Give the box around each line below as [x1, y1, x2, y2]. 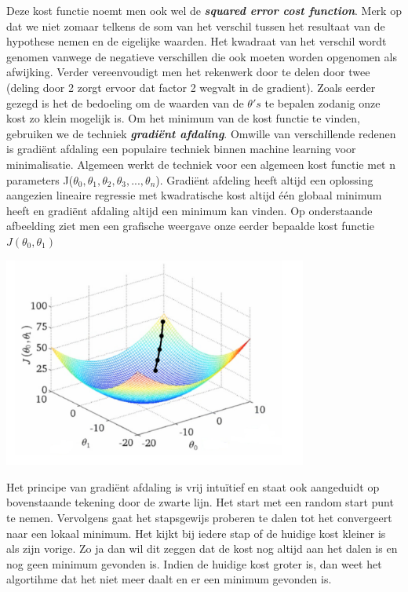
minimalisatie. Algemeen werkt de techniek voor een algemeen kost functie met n [6, 155, 395, 172]
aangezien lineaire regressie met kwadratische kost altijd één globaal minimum [6, 187, 382, 203]
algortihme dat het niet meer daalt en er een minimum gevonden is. [6, 571, 332, 587]
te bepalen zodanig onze [264, 94, 381, 111]
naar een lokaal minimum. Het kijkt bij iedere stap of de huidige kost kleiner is [6, 524, 386, 541]
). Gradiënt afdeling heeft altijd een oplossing [155, 171, 373, 188]
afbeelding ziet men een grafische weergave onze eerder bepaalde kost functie [6, 217, 374, 234]
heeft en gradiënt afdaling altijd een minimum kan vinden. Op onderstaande [6, 202, 373, 218]
